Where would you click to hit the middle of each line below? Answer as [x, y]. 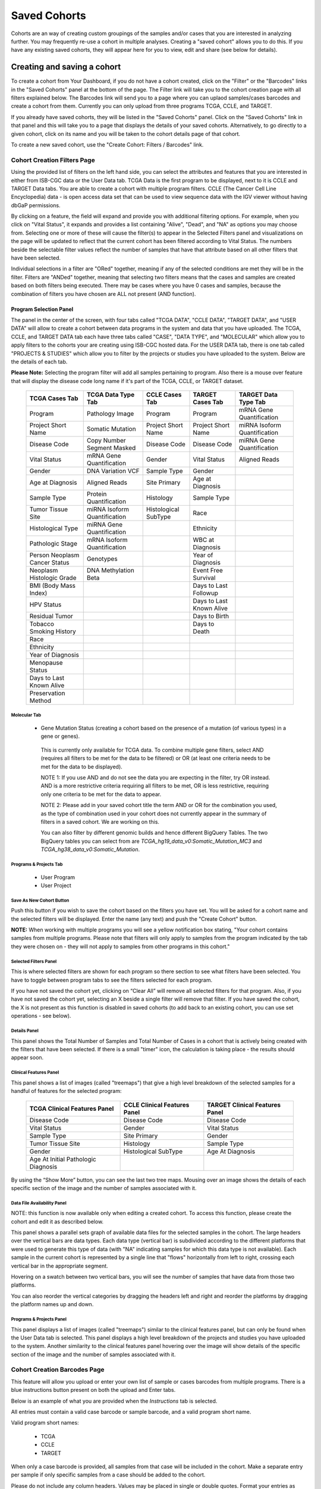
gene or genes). [60, 736]
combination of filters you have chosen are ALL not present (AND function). [103, 294]
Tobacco [42, 624]
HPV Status [45, 605]
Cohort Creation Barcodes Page [58, 1370]
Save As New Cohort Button [40, 900]
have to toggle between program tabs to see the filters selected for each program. [112, 980]
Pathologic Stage [53, 544]
